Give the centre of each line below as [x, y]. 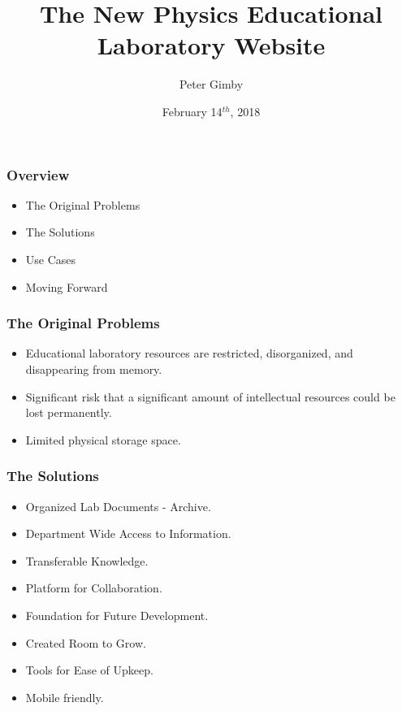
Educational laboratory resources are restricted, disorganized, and [189, 353]
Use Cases [51, 259]
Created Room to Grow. [86, 642]
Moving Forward [67, 286]
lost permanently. [69, 412]
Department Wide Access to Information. [128, 533]
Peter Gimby [211, 84]
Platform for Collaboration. [94, 588]
